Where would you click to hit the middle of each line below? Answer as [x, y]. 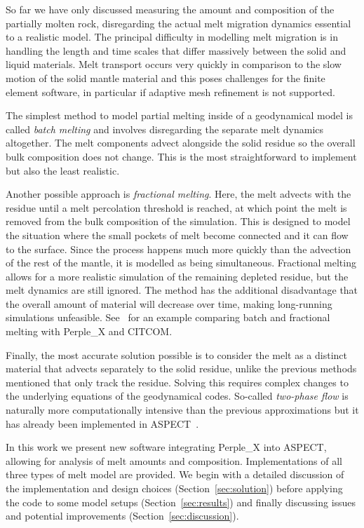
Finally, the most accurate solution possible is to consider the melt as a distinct [176, 354]
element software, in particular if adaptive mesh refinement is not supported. [170, 92]
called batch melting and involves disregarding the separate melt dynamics [165, 129]
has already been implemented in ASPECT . [102, 423]
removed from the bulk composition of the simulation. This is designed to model [178, 221]
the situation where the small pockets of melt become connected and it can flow [177, 235]
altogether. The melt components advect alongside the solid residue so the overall [181, 143]
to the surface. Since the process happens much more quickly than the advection [178, 249]
